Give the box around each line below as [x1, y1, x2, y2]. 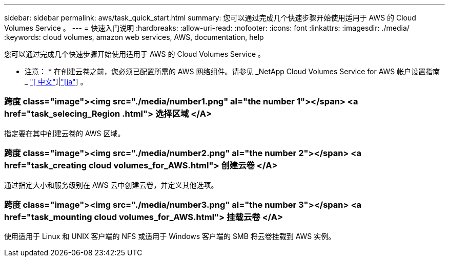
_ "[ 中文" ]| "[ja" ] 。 [25, 77, 88, 86]
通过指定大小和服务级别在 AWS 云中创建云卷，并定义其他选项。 [4, 180, 218, 189]
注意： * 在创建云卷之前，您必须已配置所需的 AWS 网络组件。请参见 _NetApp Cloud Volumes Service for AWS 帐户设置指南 [25, 67, 440, 76]
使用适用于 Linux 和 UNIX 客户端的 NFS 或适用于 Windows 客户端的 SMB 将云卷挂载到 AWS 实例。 [4, 232, 336, 241]
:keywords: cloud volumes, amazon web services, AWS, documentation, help [4, 33, 264, 41]
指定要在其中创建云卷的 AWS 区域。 [4, 128, 125, 138]
